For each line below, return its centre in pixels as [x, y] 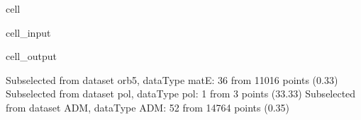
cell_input [28, 32]
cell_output [31, 56]
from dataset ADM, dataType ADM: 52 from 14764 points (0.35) [148, 107]
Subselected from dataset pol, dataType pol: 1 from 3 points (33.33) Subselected [181, 94]
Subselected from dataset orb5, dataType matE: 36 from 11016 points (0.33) [172, 79]
